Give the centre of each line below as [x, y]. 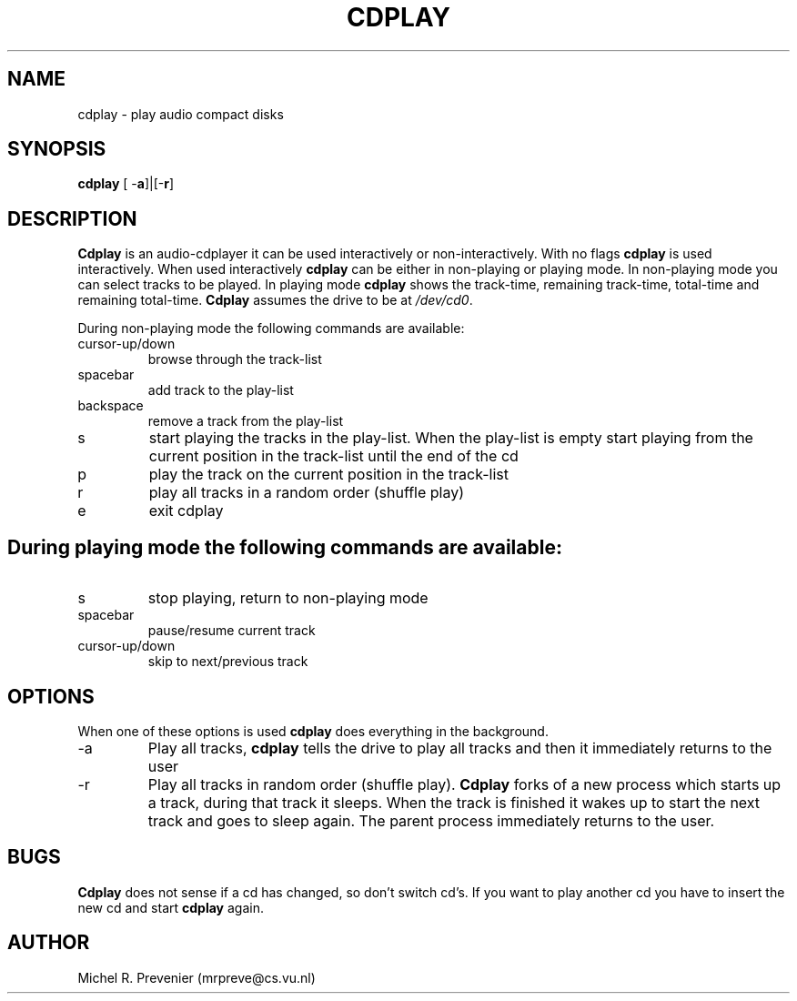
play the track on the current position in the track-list [329, 475]
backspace [111, 406]
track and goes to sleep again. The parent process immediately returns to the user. [431, 820]
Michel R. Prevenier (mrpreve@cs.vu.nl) [197, 977]
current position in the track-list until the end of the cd [333, 456]
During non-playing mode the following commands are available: [271, 329]
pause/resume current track [232, 631]
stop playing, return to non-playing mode [288, 598]
